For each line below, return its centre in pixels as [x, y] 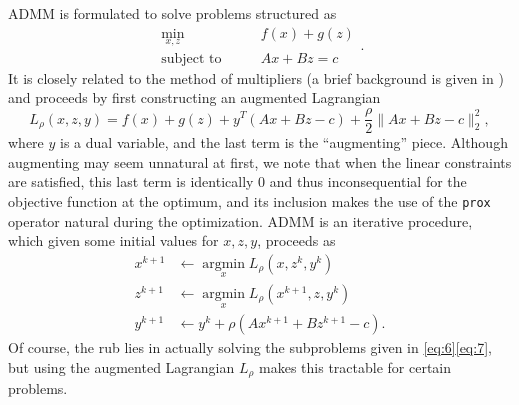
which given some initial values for [113, 240]
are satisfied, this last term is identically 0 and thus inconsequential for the [237, 181]
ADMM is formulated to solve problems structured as [172, 13]
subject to [191, 58]
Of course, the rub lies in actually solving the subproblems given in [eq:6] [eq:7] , [250, 347]
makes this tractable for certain [355, 366]
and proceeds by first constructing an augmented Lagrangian [194, 97]
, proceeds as [296, 240]
